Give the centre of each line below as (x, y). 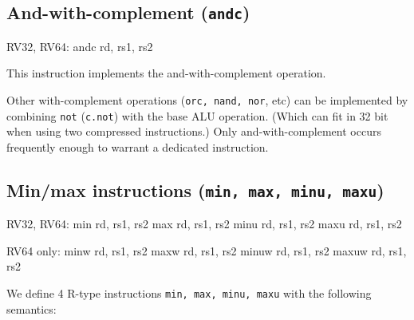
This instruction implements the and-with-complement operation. (166, 73)
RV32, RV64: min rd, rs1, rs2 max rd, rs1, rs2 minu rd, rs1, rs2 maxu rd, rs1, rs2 (204, 224)
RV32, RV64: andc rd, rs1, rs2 (80, 46)
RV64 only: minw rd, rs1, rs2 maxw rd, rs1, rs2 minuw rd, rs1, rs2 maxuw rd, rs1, (207, 250)
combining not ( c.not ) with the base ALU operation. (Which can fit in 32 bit (197, 115)
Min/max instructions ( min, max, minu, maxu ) (195, 190)
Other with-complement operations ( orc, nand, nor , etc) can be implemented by (207, 99)
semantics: (32, 308)
